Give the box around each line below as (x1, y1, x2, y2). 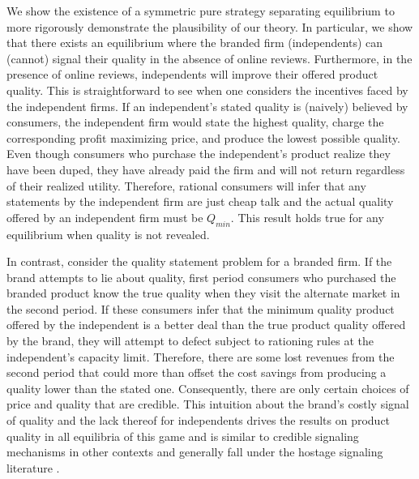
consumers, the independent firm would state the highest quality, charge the (6, 113, 384, 130)
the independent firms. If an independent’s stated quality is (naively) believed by (6, 97, 408, 114)
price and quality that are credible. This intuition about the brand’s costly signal (6, 396, 409, 413)
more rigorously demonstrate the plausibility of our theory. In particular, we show (6, 18, 413, 35)
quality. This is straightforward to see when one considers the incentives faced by (6, 81, 408, 98)
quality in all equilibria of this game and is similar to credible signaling (6, 427, 359, 444)
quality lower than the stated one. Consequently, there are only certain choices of (6, 379, 409, 396)
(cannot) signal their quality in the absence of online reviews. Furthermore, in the (6, 49, 413, 66)
